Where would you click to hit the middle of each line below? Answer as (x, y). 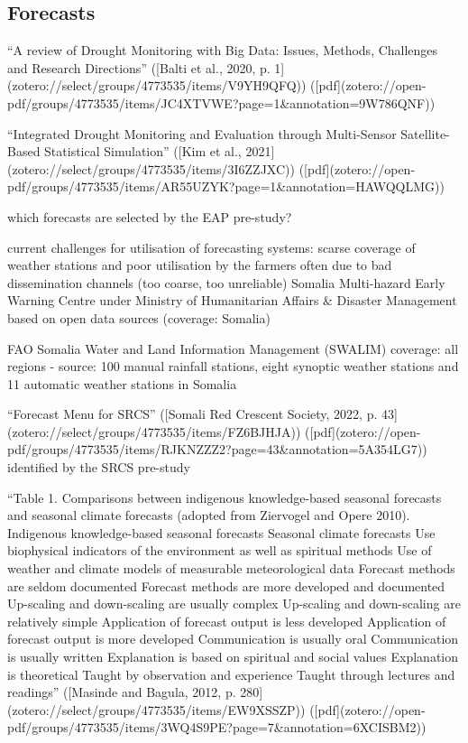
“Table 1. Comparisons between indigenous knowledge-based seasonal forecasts (225, 497)
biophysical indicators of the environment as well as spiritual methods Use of (220, 550)
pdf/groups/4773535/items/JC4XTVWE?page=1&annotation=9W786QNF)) (221, 102)
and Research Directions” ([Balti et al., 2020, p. (139, 67)
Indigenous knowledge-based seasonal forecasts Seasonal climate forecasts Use (221, 532)
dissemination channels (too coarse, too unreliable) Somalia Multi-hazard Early (226, 282)
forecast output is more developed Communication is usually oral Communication (233, 639)
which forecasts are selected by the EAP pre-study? (150, 216)
